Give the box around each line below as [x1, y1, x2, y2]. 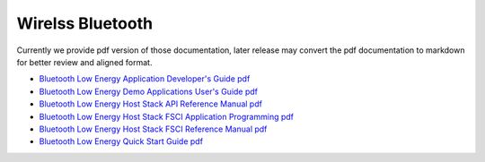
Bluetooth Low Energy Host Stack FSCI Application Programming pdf [39, 111, 295, 122]
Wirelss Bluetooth [16, 13, 153, 33]
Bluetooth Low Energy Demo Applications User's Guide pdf [39, 86, 259, 97]
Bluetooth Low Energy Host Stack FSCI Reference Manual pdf [39, 124, 268, 134]
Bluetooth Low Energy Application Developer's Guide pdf [39, 73, 251, 84]
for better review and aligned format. [16, 56, 153, 67]
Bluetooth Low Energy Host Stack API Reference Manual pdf [39, 98, 262, 109]
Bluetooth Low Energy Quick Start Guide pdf [39, 136, 204, 147]
